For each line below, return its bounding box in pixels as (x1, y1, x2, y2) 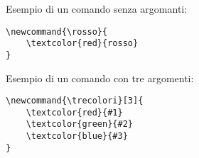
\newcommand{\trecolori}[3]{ (6, 96, 144, 106)
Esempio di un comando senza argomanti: (6, 1, 188, 16)
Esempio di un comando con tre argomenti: (6, 70, 194, 85)
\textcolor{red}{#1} (26, 107, 123, 118)
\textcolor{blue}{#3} (26, 131, 128, 142)
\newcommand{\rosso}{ (6, 26, 108, 37)
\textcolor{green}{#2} (26, 119, 133, 130)
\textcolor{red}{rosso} (26, 38, 139, 49)
